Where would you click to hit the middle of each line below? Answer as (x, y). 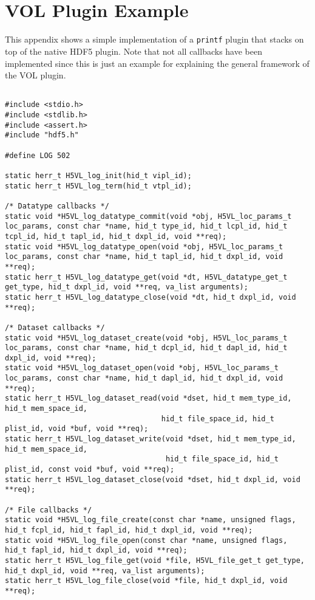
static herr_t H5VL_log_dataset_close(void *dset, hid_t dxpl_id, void (153, 479)
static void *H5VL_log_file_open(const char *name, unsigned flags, (146, 540)
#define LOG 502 (38, 155)
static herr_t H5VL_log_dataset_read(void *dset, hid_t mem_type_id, (148, 398)
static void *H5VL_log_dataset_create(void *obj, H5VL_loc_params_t (146, 338)
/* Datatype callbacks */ (57, 206)
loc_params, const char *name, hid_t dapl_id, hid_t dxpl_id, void (144, 378)
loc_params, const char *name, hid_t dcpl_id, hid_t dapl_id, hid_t (146, 348)
